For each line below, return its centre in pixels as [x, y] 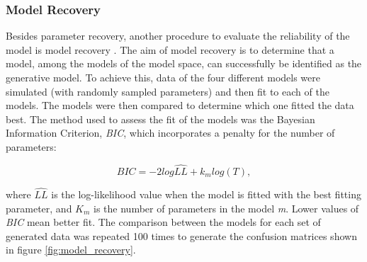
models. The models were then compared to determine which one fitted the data [180, 105]
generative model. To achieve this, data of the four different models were [163, 77]
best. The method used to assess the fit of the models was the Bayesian [160, 119]
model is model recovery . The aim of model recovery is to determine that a [170, 49]
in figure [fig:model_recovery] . [71, 250]
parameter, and [39, 208]
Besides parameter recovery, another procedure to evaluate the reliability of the [178, 36]
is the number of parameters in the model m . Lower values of [226, 208]
